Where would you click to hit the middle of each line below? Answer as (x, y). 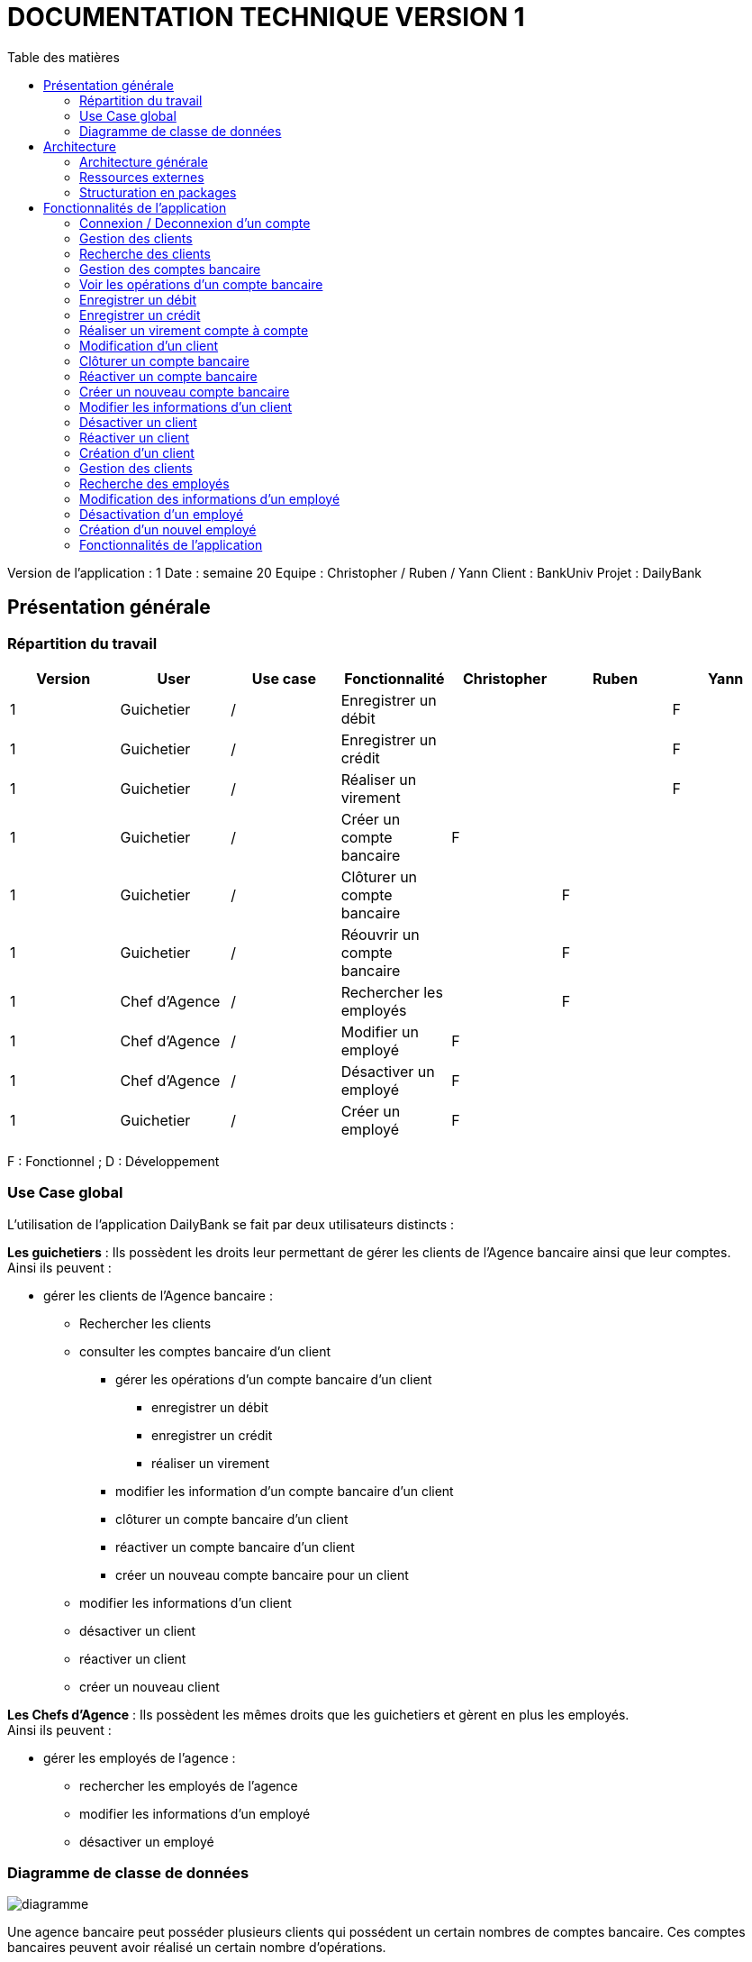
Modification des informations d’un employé (210, 498)
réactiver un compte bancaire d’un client (235, 1547)
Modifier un (380, 1031)
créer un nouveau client (149, 1686)
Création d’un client (137, 452)
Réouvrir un (380, 934)
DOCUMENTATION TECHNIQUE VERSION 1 (266, 17)
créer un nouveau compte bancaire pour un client (262, 1574)
